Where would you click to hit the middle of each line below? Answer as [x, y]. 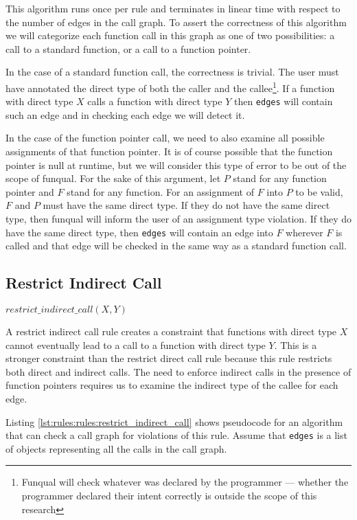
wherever [304, 232]
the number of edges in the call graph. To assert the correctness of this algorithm [176, 22]
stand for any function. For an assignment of [160, 191]
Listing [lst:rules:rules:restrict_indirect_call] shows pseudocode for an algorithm [174, 421]
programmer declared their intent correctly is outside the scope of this [169, 496]
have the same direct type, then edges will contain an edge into [139, 232]
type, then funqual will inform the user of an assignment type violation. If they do [178, 219]
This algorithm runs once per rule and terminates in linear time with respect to [173, 8]
